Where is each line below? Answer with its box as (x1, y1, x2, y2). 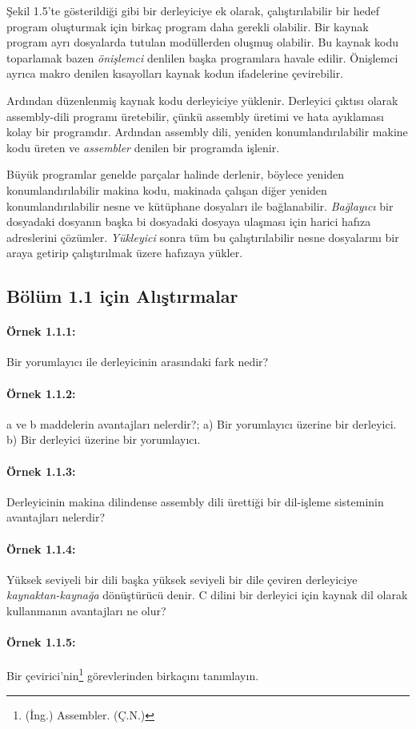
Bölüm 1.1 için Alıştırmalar (6, 284, 238, 308)
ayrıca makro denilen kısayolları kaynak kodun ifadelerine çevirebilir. (6, 65, 344, 82)
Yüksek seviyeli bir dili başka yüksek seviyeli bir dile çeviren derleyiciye (6, 570, 358, 587)
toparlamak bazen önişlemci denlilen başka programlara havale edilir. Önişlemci (6, 49, 398, 66)
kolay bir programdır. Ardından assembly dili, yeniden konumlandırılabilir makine (6, 123, 408, 140)
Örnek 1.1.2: (6, 385, 76, 401)
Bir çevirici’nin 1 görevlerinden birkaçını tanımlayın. (6, 665, 259, 684)
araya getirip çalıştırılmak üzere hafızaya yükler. (6, 244, 243, 261)
